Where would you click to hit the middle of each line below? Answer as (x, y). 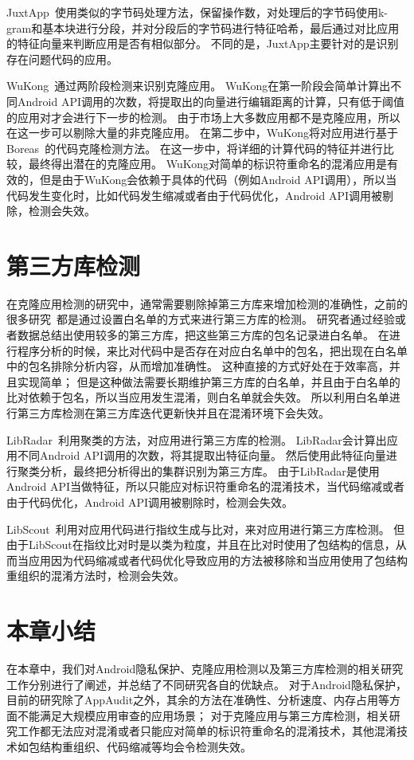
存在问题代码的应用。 (62, 59)
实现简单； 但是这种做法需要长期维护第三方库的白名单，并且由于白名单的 (209, 381)
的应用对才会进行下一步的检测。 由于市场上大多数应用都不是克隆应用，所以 (203, 117)
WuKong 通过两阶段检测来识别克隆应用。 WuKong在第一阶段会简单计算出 (199, 86)
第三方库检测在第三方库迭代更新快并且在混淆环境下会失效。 (173, 413)
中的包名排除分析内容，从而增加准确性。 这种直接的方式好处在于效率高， (198, 366)
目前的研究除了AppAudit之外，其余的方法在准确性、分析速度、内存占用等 (198, 700)
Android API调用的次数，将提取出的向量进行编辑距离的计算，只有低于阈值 (211, 101)
